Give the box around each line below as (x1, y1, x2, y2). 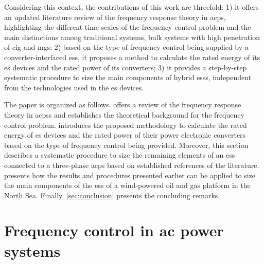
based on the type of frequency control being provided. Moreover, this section (4, 139, 249, 150)
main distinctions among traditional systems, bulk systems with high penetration (4, 31, 260, 42)
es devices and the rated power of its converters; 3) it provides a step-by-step (4, 62, 247, 72)
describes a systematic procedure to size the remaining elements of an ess (4, 149, 235, 160)
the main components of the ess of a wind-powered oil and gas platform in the (4, 180, 251, 191)
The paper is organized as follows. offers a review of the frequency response (4, 99, 241, 110)
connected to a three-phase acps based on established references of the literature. (4, 159, 259, 170)
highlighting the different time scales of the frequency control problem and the (4, 22, 251, 32)
